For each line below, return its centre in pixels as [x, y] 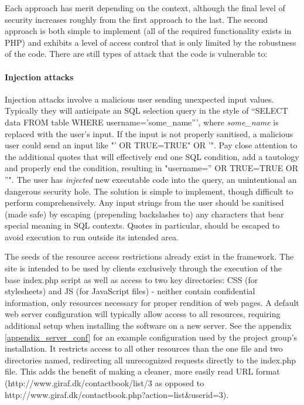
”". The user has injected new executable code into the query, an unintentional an [151, 179]
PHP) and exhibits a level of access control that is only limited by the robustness [151, 42]
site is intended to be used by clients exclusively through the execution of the [143, 268]
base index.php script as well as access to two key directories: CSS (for [131, 279]
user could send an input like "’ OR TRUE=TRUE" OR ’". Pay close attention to [151, 145]
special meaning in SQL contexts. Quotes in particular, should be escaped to [142, 225]
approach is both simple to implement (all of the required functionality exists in [148, 31]
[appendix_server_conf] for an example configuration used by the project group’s [151, 337]
